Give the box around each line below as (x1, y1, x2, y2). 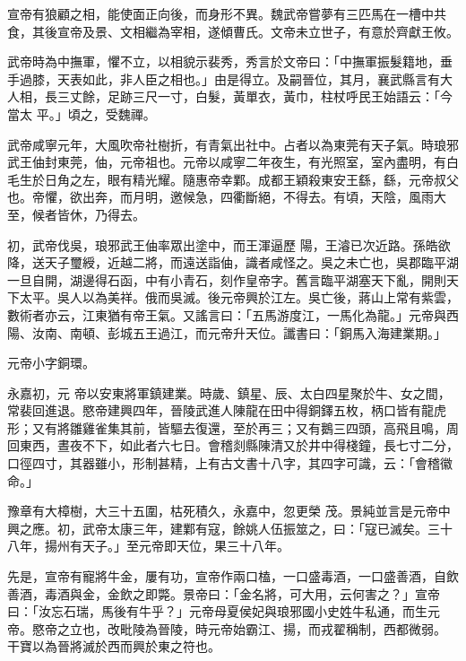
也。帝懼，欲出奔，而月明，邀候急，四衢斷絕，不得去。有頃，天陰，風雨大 (7, 187, 446, 206)
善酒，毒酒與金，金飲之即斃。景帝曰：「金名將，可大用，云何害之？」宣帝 (7, 584, 440, 603)
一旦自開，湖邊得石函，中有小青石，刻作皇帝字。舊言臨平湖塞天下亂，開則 (7, 270, 446, 289)
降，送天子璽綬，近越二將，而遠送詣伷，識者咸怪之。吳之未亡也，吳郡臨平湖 (7, 253, 459, 272)
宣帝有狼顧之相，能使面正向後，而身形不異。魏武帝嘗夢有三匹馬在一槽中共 (7, 4, 446, 22)
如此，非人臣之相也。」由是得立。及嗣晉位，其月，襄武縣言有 (82, 69, 440, 88)
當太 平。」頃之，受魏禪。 (7, 104, 156, 123)
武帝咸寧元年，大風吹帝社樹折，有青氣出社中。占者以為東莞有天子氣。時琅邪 (7, 135, 459, 153)
